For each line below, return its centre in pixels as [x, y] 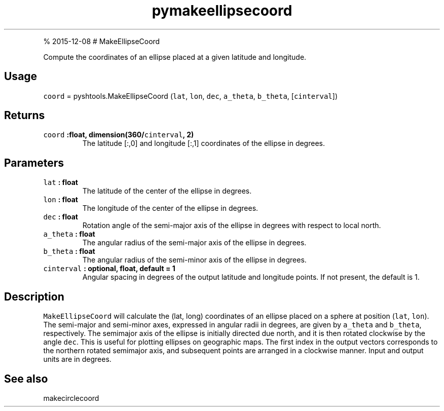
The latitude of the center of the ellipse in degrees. [167, 191]
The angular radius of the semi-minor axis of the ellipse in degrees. [194, 260]
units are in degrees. [77, 359]
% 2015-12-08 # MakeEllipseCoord [102, 41]
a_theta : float [69, 234]
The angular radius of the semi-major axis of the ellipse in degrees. [194, 243]
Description [34, 296]
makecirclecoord [71, 398]
